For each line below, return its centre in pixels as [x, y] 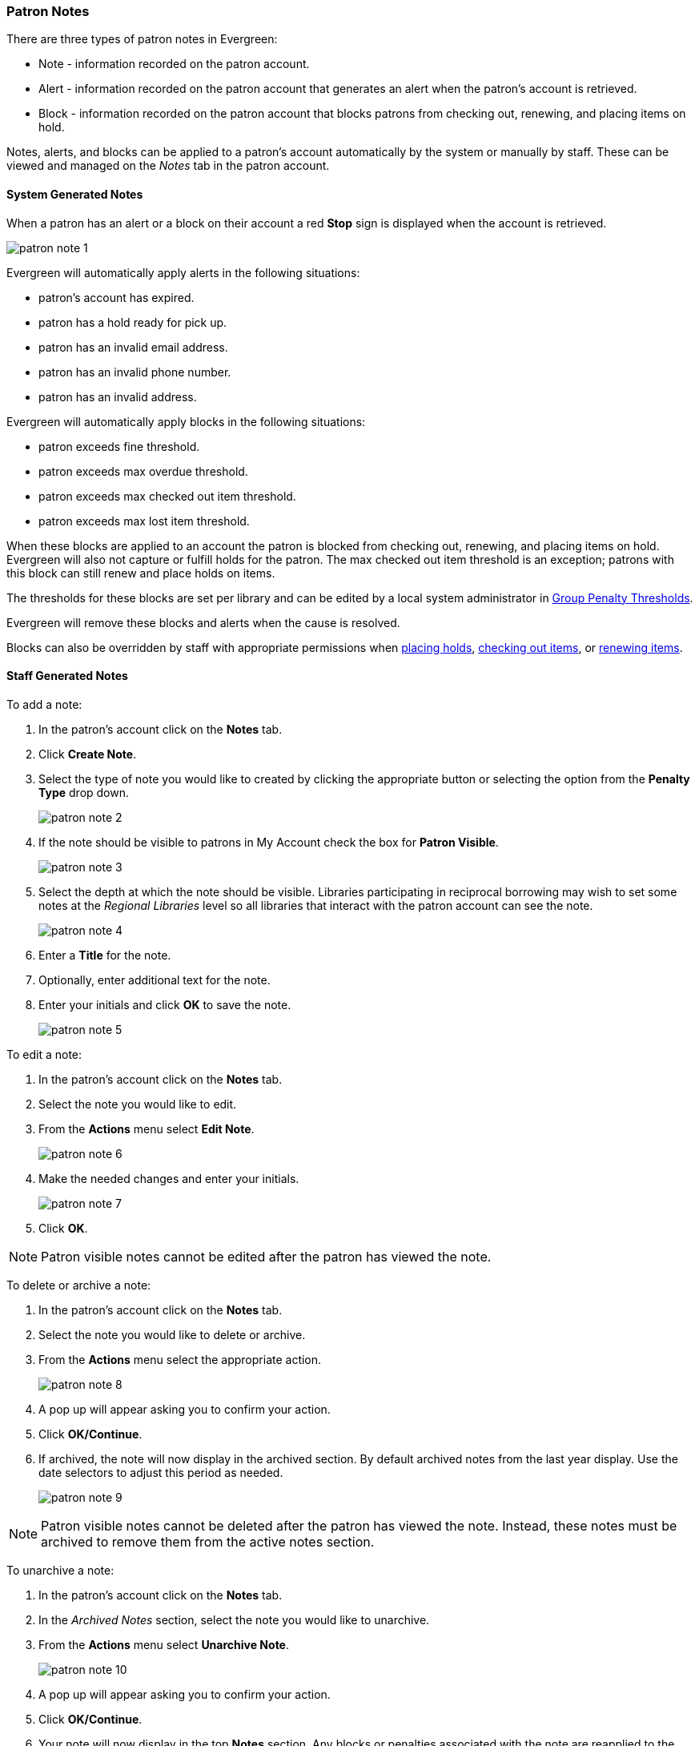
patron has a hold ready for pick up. [133, 322]
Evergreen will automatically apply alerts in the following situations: [183, 272]
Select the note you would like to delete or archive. [172, 1334]
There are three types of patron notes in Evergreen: [142, 39]
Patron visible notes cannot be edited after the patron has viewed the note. [266, 1256]
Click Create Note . [88, 754]
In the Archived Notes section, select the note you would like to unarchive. [234, 1619]
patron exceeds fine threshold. [119, 446]
